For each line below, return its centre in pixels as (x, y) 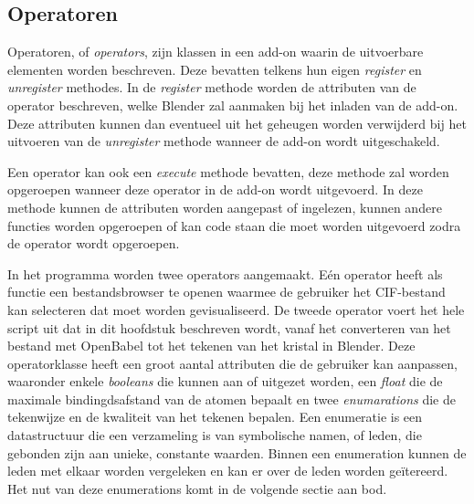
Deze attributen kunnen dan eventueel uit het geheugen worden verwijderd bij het (237, 123)
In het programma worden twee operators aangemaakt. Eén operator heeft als (225, 273)
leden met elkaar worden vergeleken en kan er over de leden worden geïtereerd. (228, 471)
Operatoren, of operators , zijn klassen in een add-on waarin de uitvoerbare (216, 52)
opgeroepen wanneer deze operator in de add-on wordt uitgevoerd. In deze (215, 189)
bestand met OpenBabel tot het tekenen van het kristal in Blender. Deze (211, 346)
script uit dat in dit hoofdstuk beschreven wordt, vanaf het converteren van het (229, 327)
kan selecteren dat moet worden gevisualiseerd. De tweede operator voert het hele (236, 309)
